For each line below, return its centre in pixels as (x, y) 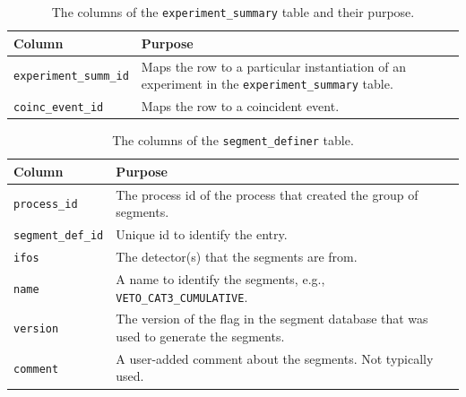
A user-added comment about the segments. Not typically (275, 358)
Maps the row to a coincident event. (240, 106)
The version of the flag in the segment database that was (272, 319)
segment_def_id (59, 236)
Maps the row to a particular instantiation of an (273, 66)
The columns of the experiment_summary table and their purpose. (233, 12)
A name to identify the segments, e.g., (220, 278)
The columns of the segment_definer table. (233, 140)
